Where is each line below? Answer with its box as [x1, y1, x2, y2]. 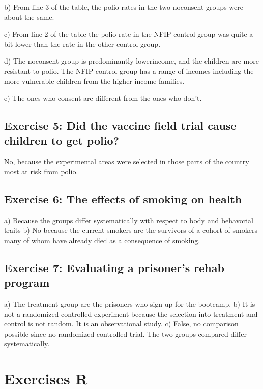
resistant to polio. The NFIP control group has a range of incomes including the [4, 65, 254, 76]
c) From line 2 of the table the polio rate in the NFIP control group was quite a [4, 28, 253, 39]
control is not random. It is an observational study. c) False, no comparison [4, 318, 239, 329]
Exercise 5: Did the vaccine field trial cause [4, 117, 237, 133]
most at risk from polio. [4, 166, 78, 176]
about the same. [4, 11, 54, 22]
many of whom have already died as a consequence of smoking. [4, 234, 200, 245]
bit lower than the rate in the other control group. [4, 38, 161, 49]
